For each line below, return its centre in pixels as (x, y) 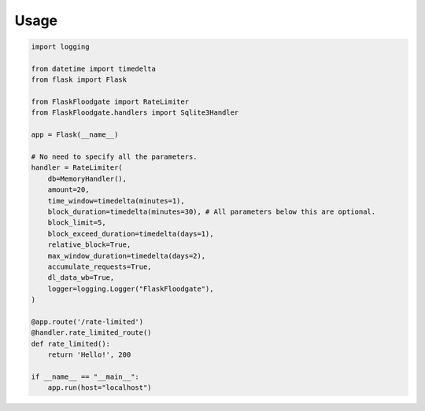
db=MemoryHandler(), (87, 178)
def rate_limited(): (70, 343)
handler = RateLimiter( (77, 168)
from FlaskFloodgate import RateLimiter (110, 102)
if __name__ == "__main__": (85, 376)
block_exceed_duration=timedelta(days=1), (131, 233)
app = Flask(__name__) (75, 135)
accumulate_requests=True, (100, 266)
